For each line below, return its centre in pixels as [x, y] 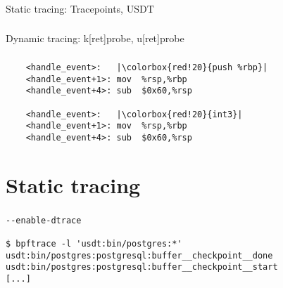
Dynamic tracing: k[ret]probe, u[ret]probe [95, 38]
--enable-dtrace [44, 220]
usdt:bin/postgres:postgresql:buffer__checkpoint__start [142, 267]
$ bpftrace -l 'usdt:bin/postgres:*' [94, 244]
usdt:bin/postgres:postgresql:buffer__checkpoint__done [139, 255]
